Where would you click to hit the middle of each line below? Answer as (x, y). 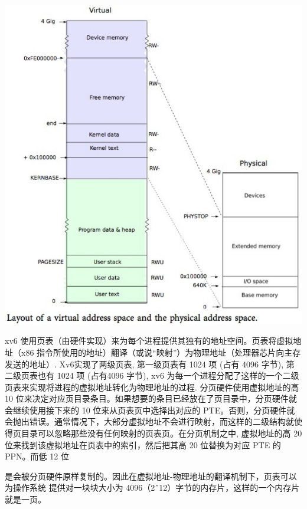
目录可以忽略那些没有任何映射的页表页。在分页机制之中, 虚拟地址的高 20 (161, 433)
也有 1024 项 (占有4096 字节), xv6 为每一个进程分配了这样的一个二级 (168, 375)
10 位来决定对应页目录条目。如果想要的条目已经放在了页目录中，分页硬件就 (151, 398)
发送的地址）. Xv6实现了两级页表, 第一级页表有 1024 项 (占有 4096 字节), (144, 364)
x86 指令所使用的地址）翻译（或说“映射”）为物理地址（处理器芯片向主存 (161, 352)
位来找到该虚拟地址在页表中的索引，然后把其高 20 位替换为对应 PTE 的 (143, 444)
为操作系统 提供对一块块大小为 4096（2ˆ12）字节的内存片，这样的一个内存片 (152, 487)
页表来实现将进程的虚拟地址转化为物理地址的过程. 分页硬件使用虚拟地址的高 (152, 387)
